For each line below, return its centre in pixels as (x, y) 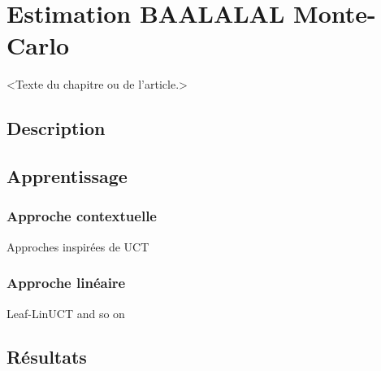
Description (56, 128)
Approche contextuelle (82, 216)
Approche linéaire (66, 283)
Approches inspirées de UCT (78, 246)
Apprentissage (67, 176)
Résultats (47, 357)
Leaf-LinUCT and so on (66, 313)
